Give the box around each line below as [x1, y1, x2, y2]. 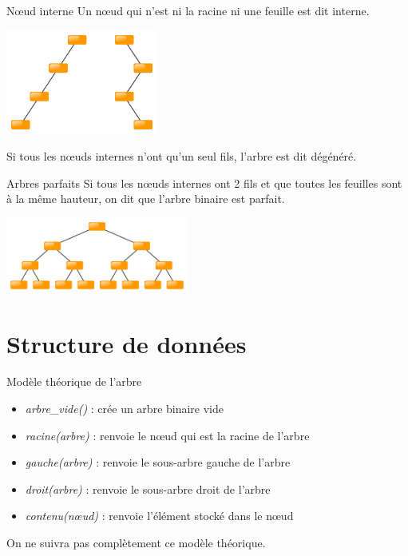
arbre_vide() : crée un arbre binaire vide [25, 400, 224, 417]
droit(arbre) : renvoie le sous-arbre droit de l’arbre [25, 480, 271, 497]
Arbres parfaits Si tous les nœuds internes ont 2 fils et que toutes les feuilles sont [6, 174, 402, 191]
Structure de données [6, 327, 247, 359]
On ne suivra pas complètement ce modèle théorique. [6, 534, 266, 551]
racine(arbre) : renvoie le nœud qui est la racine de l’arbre [25, 427, 310, 443]
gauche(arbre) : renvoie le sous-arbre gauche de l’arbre [25, 454, 291, 471]
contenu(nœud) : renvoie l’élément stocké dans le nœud [25, 507, 294, 524]
